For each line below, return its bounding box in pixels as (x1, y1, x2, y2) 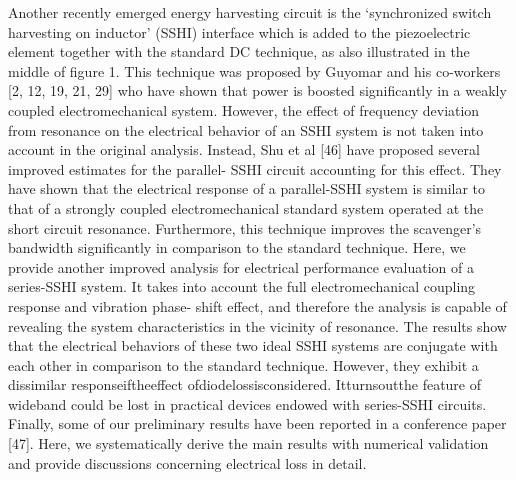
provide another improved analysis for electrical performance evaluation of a (8, 256, 474, 277)
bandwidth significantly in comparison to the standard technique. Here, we (8, 237, 466, 258)
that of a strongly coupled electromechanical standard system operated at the (8, 197, 484, 218)
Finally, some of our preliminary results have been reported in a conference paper (8, 413, 507, 434)
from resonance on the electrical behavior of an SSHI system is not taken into (8, 119, 484, 140)
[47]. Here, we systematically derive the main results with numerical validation (8, 433, 489, 454)
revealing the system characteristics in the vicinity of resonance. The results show (8, 315, 507, 336)
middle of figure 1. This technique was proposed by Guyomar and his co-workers (8, 60, 501, 81)
